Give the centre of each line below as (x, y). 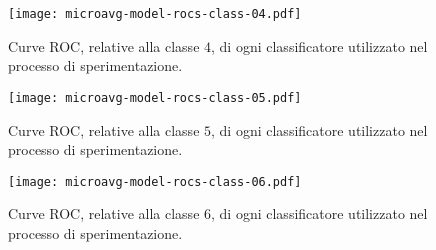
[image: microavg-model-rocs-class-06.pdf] (155, 181)
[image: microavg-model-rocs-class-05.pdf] (155, 97)
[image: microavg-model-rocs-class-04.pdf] (155, 14)
